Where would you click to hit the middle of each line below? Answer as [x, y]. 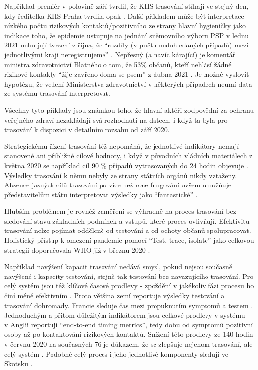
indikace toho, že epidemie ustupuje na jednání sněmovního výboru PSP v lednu [127, 35]
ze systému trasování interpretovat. [57, 93]
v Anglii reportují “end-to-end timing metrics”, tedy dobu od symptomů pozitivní [129, 324]
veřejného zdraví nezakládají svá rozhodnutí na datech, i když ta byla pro [116, 119]
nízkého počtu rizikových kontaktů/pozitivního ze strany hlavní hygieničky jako [125, 25]
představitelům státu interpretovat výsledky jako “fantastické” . [101, 194]
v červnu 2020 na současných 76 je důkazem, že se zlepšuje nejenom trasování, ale [129, 344]
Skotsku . [19, 363]
